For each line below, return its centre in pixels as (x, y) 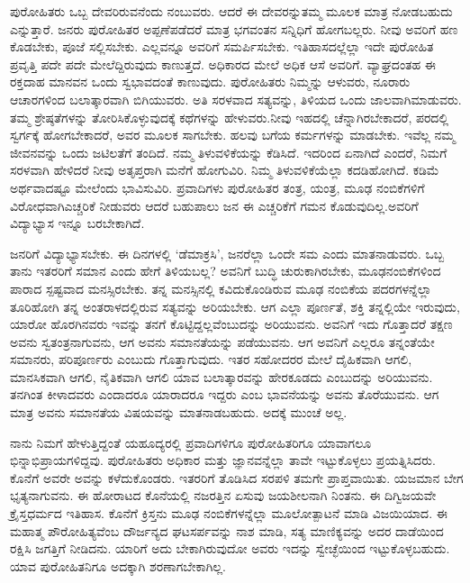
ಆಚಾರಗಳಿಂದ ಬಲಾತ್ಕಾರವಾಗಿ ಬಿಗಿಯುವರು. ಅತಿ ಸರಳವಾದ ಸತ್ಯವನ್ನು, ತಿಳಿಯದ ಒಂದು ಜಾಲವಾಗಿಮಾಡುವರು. (236, 99)
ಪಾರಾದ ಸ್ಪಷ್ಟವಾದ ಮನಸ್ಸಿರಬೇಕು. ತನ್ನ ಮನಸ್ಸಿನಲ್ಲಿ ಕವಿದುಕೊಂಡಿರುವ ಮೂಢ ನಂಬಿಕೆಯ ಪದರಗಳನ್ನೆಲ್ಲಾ (221, 288)
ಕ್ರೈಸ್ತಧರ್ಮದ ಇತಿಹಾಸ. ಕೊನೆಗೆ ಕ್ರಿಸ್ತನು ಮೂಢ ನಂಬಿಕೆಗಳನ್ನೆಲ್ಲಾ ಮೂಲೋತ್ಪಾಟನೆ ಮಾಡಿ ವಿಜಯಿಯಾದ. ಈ (229, 513)
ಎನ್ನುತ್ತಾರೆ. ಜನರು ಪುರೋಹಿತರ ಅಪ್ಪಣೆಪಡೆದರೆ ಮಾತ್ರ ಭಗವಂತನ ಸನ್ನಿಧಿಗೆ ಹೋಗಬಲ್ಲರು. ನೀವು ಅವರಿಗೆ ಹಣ (234, 28)
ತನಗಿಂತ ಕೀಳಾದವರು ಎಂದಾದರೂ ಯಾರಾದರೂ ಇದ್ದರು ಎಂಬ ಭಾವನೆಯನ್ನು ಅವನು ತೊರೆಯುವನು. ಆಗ (225, 394)
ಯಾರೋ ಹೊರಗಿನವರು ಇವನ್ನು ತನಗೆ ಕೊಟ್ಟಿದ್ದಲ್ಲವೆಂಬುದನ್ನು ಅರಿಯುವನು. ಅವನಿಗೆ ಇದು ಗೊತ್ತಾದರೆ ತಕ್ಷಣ (231, 324)
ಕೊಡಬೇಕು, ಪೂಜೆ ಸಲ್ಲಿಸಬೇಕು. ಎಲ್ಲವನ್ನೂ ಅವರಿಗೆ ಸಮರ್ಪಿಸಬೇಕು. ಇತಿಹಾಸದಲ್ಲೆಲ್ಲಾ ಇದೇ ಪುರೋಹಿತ (222, 46)
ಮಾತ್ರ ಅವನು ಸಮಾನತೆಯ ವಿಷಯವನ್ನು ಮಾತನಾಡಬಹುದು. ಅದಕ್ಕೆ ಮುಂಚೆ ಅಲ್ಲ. (179, 412)
